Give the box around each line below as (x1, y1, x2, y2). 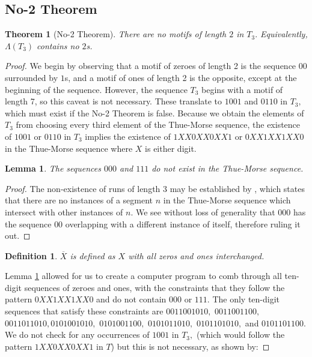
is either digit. (145, 142, 197, 154)
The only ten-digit (212, 293, 280, 305)
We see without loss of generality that (135, 205, 275, 218)
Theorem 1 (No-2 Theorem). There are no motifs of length (5, 28, 227, 40)
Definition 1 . (5, 249, 58, 262)
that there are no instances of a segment (5, 194, 153, 206)
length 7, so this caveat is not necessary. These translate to (5, 95, 222, 107)
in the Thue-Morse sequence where (5, 142, 133, 154)
